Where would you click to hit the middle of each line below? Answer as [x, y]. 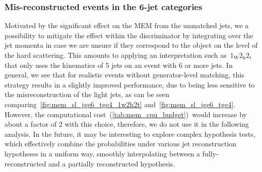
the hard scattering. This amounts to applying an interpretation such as [116, 55]
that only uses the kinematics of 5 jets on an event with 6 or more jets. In [119, 65]
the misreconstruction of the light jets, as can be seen [87, 94]
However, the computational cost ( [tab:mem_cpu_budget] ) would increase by [126, 114]
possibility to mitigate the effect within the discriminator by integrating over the [129, 35]
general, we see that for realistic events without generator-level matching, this [124, 75]
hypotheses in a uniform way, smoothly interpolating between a [103, 153]
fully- [210, 153]
